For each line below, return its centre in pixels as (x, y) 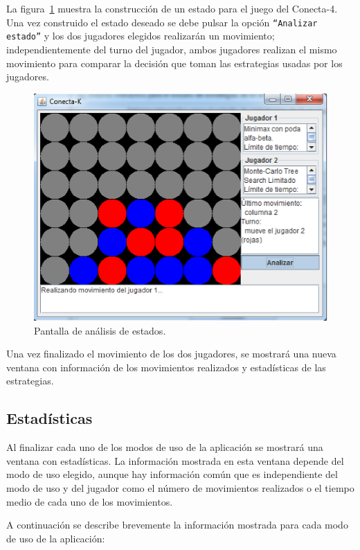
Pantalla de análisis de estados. (100, 330)
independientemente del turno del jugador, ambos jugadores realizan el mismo (172, 49)
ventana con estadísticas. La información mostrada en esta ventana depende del (175, 460)
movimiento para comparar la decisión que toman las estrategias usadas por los (174, 63)
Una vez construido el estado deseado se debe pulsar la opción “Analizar (162, 22)
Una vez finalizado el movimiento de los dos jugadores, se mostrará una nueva (171, 354)
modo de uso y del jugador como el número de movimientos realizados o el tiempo (180, 487)
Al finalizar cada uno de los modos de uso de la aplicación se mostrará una (165, 447)
